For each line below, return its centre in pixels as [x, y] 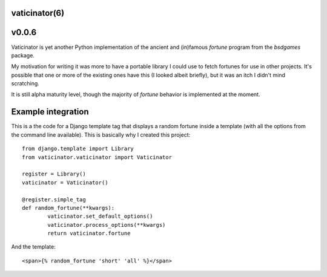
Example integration [50, 112]
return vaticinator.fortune [89, 233]
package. [23, 55]
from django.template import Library [78, 149]
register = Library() [54, 174]
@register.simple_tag [54, 199]
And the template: [33, 247]
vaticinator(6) [38, 13]
